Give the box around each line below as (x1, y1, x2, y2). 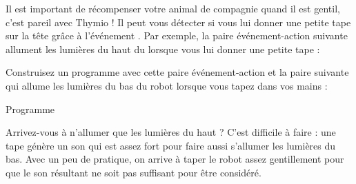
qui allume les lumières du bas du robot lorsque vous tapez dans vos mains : (6, 78, 328, 92)
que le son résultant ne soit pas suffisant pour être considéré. (6, 165, 261, 179)
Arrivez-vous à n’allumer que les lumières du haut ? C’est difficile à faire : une (6, 125, 336, 139)
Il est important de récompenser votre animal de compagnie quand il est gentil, (6, 1, 340, 15)
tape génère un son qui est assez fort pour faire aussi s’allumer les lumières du (6, 138, 336, 152)
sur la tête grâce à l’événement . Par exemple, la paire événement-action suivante (6, 28, 348, 43)
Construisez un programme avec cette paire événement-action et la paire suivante (6, 65, 349, 79)
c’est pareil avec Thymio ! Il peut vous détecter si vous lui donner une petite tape (6, 14, 351, 29)
